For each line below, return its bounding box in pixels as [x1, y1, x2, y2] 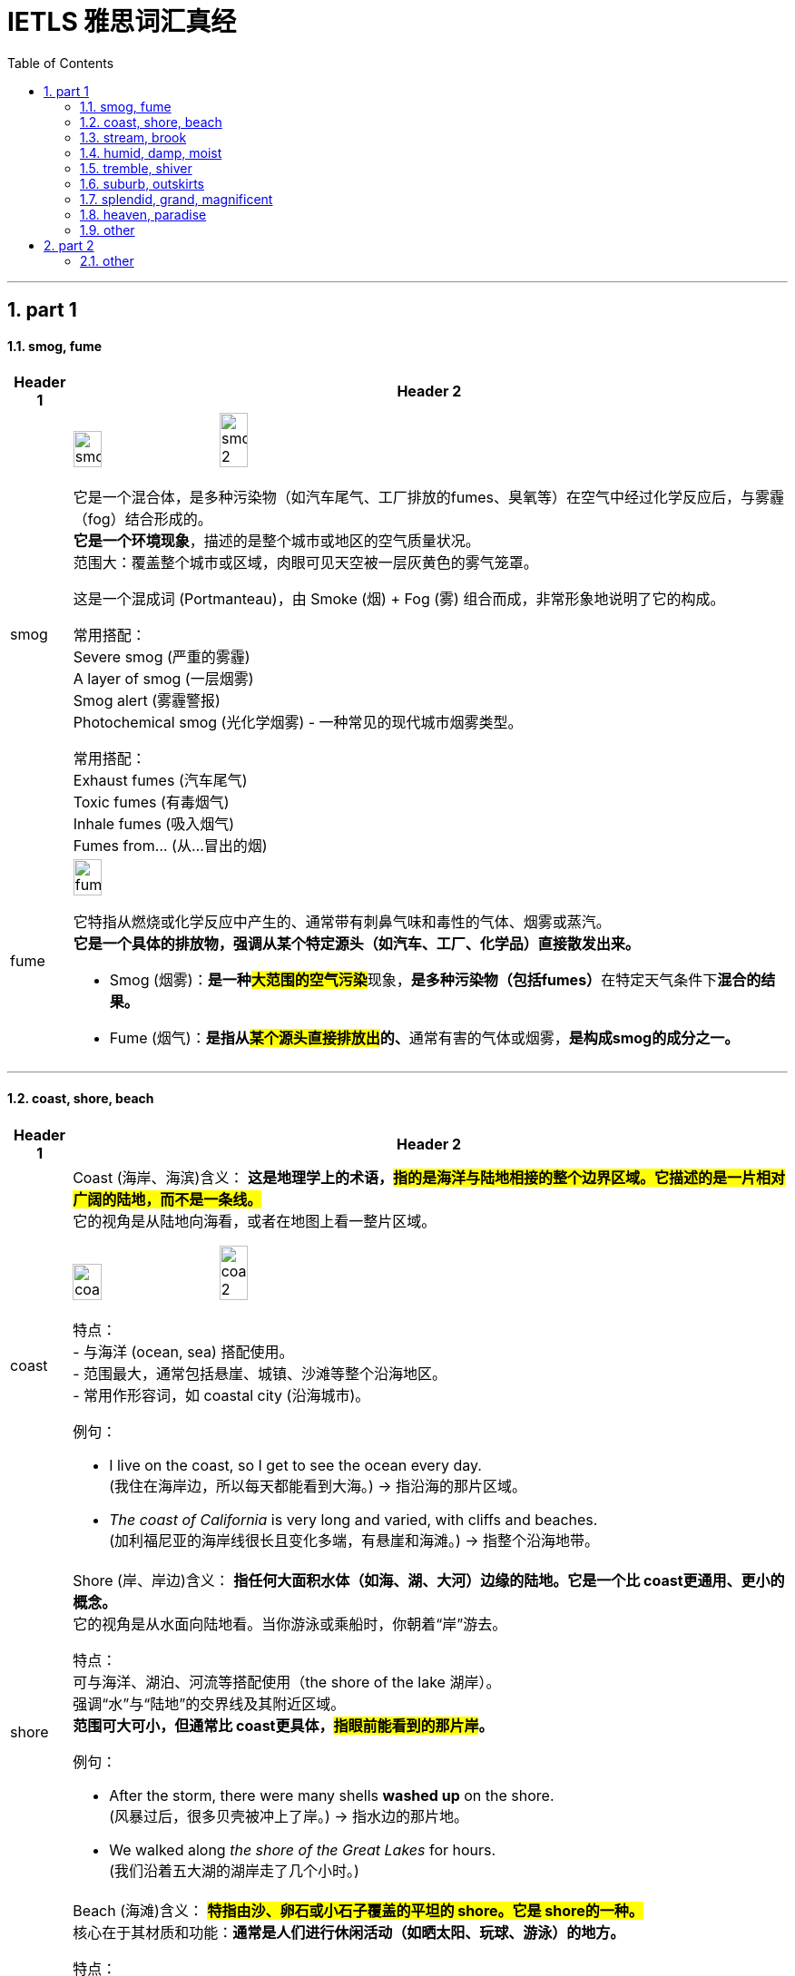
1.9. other [80, 221, 135, 238]
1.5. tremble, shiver [80, 160, 192, 176]
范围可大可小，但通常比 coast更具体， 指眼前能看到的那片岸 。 [73, 1716, 494, 1735]
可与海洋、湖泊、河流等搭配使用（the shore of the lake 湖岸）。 [73, 1672, 501, 1691]
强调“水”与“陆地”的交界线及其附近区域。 [73, 1694, 346, 1713]
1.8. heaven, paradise [80, 206, 207, 222]
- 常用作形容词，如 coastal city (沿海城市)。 [73, 1385, 370, 1404]
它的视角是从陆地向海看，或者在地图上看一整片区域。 [73, 1211, 437, 1230]
